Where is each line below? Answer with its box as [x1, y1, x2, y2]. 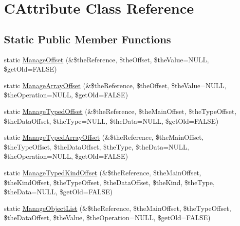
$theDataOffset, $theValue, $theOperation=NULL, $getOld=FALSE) [4, 212, 211, 223]
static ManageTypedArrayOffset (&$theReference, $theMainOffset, [4, 132, 204, 142]
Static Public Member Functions [4, 31, 171, 46]
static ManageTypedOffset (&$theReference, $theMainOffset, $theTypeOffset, [4, 106, 237, 116]
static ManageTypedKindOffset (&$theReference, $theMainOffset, [4, 167, 201, 177]
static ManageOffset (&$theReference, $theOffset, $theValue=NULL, [4, 54, 209, 64]
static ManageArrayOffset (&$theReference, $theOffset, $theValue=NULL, [4, 80, 226, 90]
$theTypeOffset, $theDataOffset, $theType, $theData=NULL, [4, 141, 189, 151]
